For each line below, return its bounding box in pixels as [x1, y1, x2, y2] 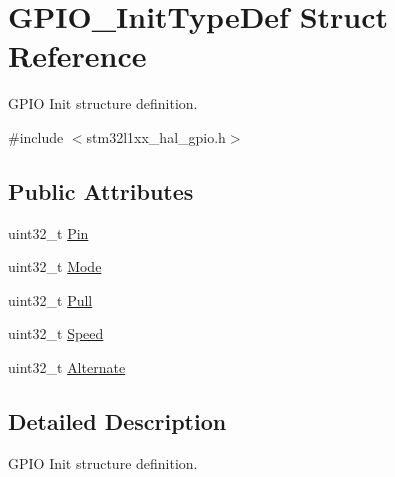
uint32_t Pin [8, 222, 89, 243]
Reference [8, 35, 147, 76]
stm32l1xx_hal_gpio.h [86, 126, 226, 147]
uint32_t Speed [8, 323, 104, 344]
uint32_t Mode [8, 256, 102, 277]
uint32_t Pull [8, 289, 93, 310]
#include [8, 126, 64, 147]
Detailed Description [8, 406, 227, 437]
